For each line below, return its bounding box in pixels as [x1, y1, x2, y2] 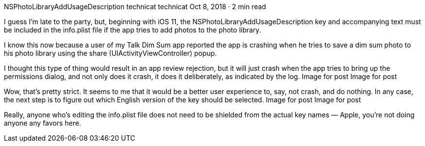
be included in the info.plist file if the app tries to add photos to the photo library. [4, 26, 261, 34]
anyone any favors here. [4, 119, 81, 127]
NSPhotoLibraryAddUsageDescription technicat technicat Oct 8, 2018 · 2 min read [4, 2, 266, 11]
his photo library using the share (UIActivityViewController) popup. [4, 49, 217, 57]
